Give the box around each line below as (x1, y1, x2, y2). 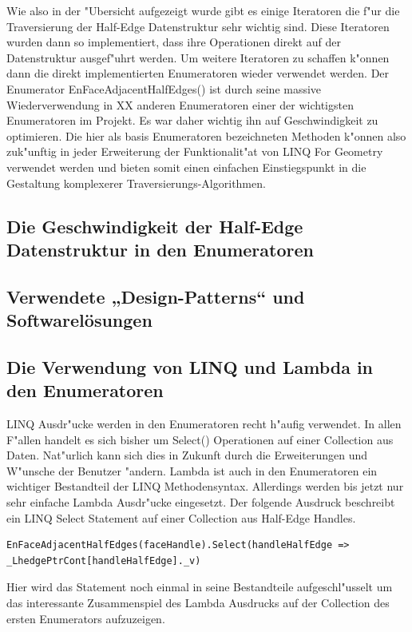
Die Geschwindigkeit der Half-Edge (6, 213, 303, 238)
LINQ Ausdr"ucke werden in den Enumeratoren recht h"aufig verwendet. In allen (6, 415, 402, 432)
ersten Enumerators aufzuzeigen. (6, 610, 165, 626)
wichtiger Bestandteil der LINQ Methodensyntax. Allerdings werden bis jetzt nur (6, 478, 404, 495)
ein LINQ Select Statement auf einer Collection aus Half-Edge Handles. (6, 509, 356, 526)
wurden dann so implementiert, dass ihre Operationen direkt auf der (6, 34, 341, 50)
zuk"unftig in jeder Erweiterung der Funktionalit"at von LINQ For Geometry (6, 143, 383, 160)
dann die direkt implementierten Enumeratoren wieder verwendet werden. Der (6, 65, 390, 81)
